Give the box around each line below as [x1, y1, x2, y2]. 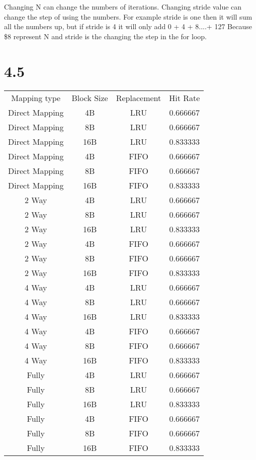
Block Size [71, 91, 108, 104]
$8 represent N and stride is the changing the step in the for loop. [4, 31, 207, 41]
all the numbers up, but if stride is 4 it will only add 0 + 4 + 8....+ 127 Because [4, 21, 252, 32]
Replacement [116, 91, 161, 104]
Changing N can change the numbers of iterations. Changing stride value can [4, 2, 242, 12]
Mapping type [11, 91, 61, 104]
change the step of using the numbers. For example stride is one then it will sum [4, 11, 252, 22]
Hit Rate [169, 91, 200, 104]
